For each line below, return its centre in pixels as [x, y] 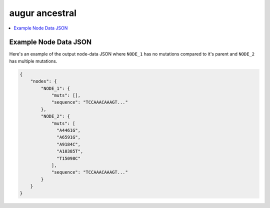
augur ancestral [43, 13]
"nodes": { [43, 81]
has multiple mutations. [33, 61]
